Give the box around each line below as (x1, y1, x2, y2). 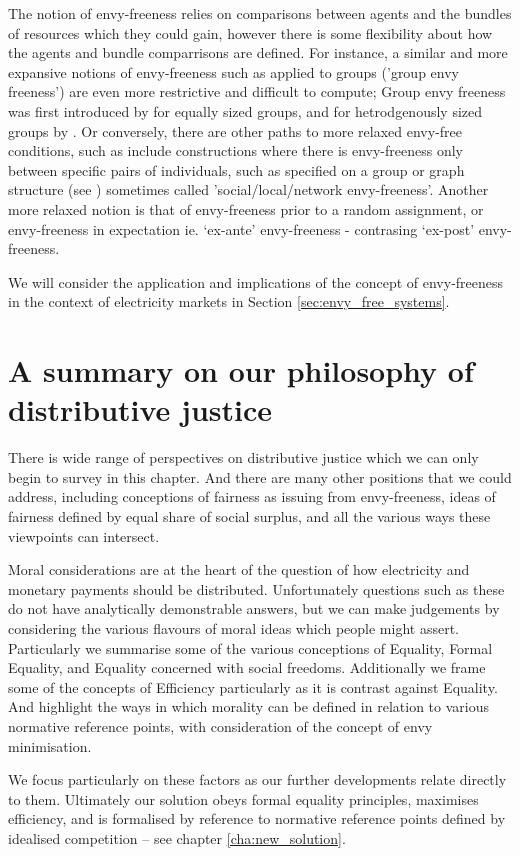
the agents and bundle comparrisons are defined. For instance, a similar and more (8, 42, 508, 63)
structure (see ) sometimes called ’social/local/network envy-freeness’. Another (8, 179, 489, 200)
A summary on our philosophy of (8, 350, 474, 391)
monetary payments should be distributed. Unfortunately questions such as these (8, 578, 505, 599)
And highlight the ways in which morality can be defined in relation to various (8, 696, 489, 717)
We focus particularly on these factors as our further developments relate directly (8, 769, 507, 790)
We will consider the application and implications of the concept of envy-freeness (8, 271, 504, 292)
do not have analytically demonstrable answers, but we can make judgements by (8, 598, 500, 619)
